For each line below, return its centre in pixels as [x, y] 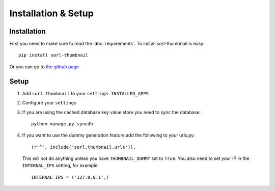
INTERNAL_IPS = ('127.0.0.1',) [70, 177]
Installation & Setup [51, 13]
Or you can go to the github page [44, 67]
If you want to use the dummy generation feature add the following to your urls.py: [109, 135]
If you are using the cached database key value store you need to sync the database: [112, 112]
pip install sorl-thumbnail [53, 55]
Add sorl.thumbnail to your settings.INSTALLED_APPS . [86, 93]
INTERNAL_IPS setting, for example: [61, 166]
